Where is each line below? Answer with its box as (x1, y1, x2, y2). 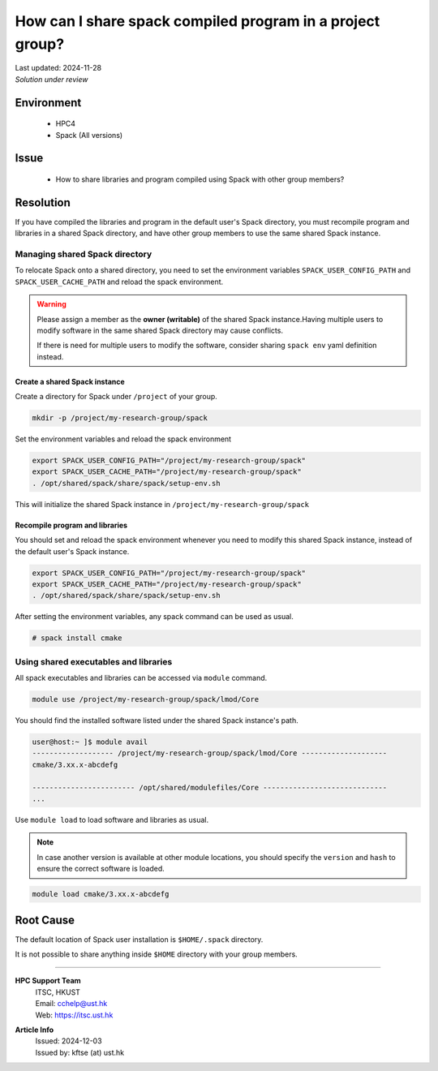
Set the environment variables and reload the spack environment (15, 434, 231, 444)
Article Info (15, 1025, 54, 1034)
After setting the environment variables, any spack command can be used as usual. (15, 612, 294, 622)
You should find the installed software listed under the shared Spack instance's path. (15, 716, 299, 725)
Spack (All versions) (55, 130, 123, 140)
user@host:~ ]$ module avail (32, 738, 148, 746)
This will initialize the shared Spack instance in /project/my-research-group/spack (15, 499, 310, 509)
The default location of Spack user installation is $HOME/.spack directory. (15, 934, 264, 944)
